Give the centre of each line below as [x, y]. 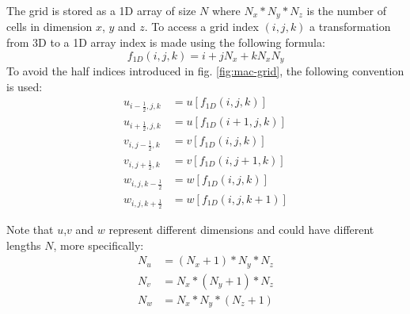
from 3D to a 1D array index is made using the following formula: [166, 42]
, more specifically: [99, 245]
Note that [30, 229]
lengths [24, 245]
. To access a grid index [201, 27]
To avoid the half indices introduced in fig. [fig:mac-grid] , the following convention [205, 71]
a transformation [350, 27]
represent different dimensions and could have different [241, 229]
